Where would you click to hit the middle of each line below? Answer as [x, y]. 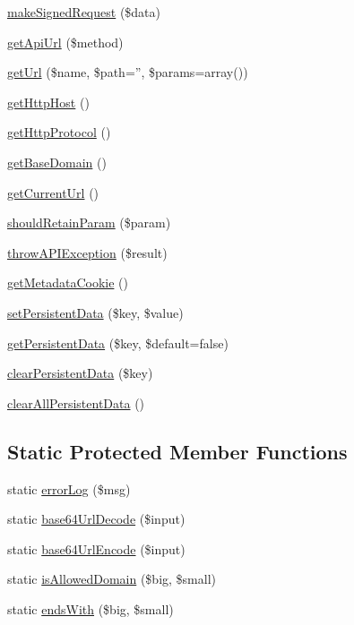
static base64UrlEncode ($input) [96, 548]
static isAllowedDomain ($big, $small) [112, 579]
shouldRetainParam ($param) [89, 223]
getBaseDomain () [57, 162]
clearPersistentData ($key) [80, 373]
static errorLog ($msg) [69, 488]
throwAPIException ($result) [87, 252]
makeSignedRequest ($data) [84, 12]
